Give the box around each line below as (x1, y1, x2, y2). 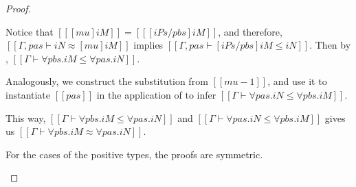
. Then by (309, 38, 351, 52)
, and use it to (267, 74, 327, 88)
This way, (5, 110, 46, 125)
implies (133, 38, 164, 52)
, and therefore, (218, 24, 282, 38)
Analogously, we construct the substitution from (5, 74, 208, 88)
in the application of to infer (96, 87, 216, 101)
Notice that (5, 24, 54, 38)
